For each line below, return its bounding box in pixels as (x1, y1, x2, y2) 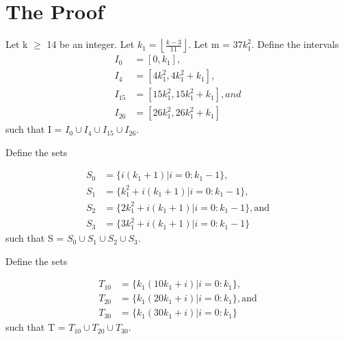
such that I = (5, 122, 62, 136)
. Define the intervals (251, 37, 339, 51)
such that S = (5, 231, 64, 245)
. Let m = (188, 37, 230, 51)
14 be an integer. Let (47, 37, 135, 51)
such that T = (5, 320, 66, 334)
